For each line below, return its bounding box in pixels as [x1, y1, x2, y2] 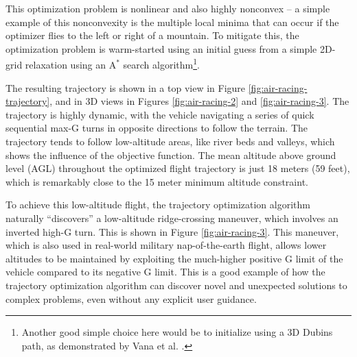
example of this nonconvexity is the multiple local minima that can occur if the [5, 14, 339, 29]
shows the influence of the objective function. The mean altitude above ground [5, 147, 336, 162]
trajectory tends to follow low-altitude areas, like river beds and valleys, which [5, 134, 335, 148]
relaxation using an [25, 58, 106, 72]
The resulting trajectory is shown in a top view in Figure [5, 80, 246, 95]
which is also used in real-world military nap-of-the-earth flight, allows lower [5, 238, 327, 252]
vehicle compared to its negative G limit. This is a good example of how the [5, 264, 325, 279]
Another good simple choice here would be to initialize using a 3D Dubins [21, 325, 333, 339]
